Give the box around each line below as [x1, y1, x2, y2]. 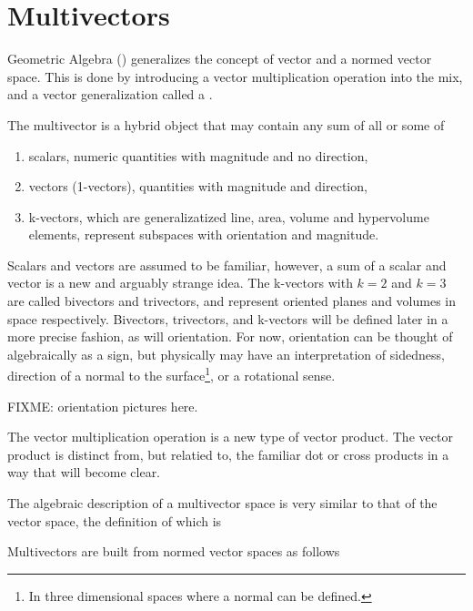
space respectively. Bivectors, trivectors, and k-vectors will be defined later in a [7, 309, 448, 328]
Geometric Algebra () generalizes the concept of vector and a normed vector [7, 49, 432, 68]
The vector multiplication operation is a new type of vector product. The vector [7, 427, 453, 446]
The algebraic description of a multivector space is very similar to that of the [7, 494, 438, 513]
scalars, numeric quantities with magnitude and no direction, [28, 146, 368, 165]
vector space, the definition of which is [7, 511, 222, 530]
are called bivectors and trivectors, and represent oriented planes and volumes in [7, 291, 456, 311]
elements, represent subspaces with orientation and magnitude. [28, 225, 379, 244]
